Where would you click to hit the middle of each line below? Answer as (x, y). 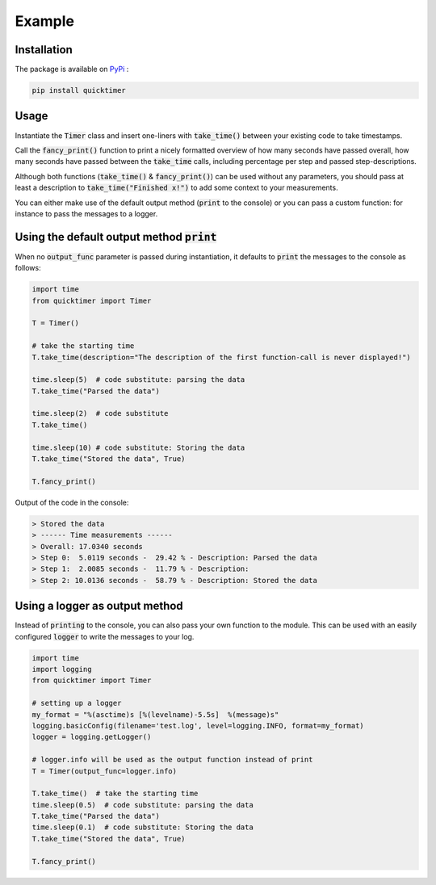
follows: (28, 268)
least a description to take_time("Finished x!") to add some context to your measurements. (176, 188)
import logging (62, 669)
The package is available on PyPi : (72, 69)
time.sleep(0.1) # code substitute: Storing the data (143, 827)
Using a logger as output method (99, 606)
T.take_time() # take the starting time (115, 794)
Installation (44, 50)
